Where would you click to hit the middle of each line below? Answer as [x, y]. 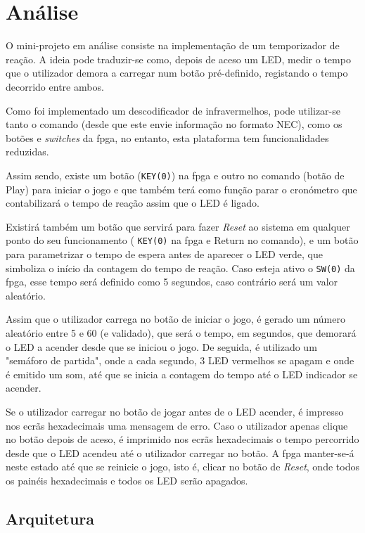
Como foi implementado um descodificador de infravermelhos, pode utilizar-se [173, 110]
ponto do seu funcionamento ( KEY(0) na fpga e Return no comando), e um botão [182, 240]
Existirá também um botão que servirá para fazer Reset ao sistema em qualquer [178, 226]
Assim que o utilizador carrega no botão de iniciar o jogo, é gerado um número [175, 319]
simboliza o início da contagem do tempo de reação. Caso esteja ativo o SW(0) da [180, 268]
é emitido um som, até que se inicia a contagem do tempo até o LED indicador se [182, 374]
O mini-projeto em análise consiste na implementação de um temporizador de [173, 45]
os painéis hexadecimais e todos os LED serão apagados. [127, 480]
